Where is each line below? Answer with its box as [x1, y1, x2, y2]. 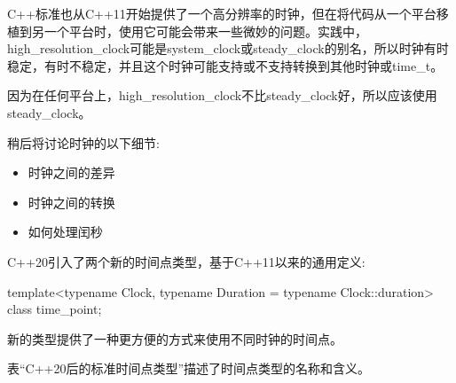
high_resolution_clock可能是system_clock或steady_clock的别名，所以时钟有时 [7, 39, 449, 58]
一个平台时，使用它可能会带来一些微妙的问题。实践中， [43, 21, 367, 40]
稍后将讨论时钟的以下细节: [7, 133, 160, 152]
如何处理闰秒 [28, 223, 103, 241]
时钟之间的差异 [28, 163, 115, 182]
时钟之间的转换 [28, 192, 115, 211]
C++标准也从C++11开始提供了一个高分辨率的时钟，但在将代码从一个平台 [7, 4, 436, 22]
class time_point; [7, 300, 102, 318]
